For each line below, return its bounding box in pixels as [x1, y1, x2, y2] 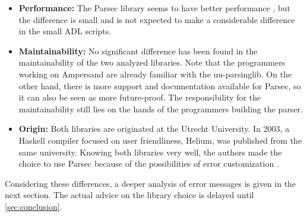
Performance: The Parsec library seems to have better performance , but [18, 2, 291, 14]
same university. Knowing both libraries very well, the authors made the [18, 145, 282, 158]
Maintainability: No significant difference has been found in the [18, 44, 258, 57]
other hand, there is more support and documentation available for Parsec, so [18, 79, 301, 92]
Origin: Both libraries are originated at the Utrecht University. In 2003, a [18, 122, 290, 135]
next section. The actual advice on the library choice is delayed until [5, 189, 254, 201]
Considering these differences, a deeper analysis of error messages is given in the [5, 177, 296, 189]
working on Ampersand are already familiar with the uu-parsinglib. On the [18, 67, 292, 80]
